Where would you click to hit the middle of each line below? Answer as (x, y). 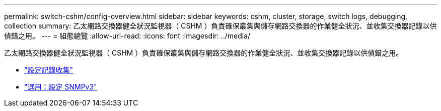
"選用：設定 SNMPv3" (61, 87)
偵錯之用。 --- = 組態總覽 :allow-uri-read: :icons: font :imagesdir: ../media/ (127, 36)
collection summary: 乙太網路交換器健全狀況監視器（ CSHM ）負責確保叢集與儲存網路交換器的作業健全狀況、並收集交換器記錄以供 (220, 26)
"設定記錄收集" (49, 70)
